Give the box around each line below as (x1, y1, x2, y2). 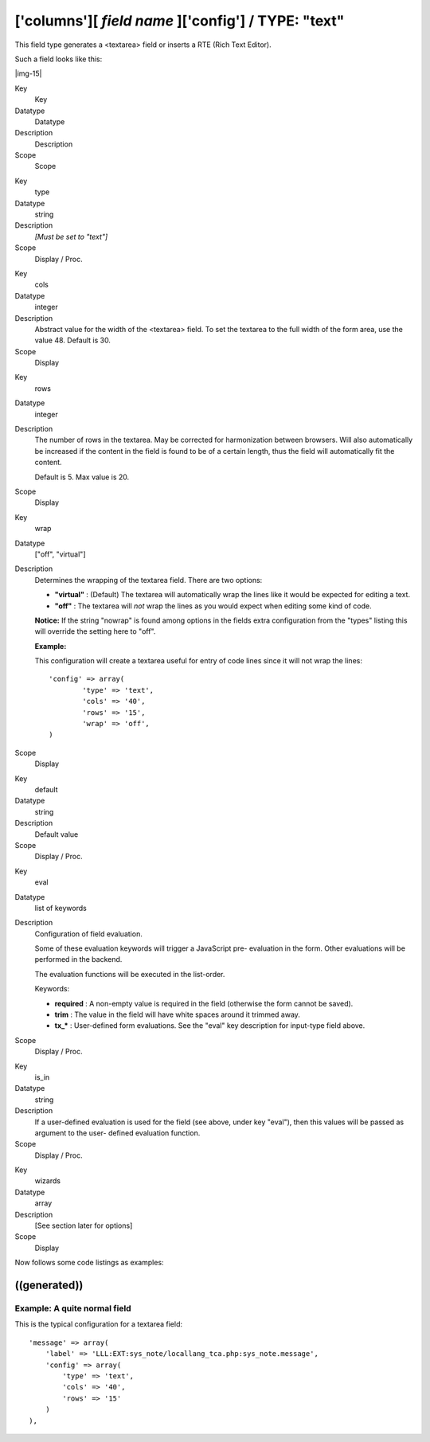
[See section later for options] (34, 1221, 133, 1230)
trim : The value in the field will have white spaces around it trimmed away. (54, 1010, 300, 1019)
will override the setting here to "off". (34, 627, 156, 636)
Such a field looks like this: (14, 54, 103, 64)
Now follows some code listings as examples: (14, 1258, 164, 1268)
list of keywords (34, 903, 87, 912)
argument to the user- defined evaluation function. (34, 1127, 201, 1138)
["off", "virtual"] (34, 549, 86, 559)
